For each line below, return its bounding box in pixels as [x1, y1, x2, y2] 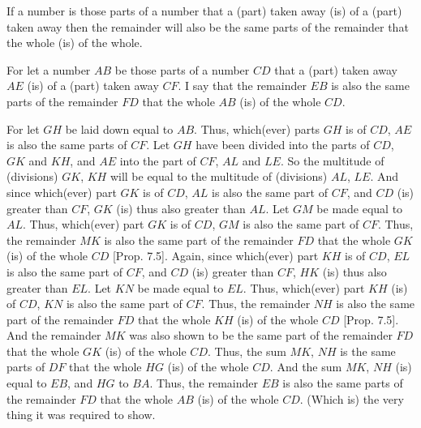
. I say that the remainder [178, 77, 307, 94]
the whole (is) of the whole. [6, 34, 143, 51]
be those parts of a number [114, 61, 250, 78]
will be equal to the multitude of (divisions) [110, 168, 328, 185]
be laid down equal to [65, 120, 174, 137]
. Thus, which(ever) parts [194, 120, 320, 137]
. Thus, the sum [207, 342, 286, 359]
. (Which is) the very [299, 390, 404, 407]
